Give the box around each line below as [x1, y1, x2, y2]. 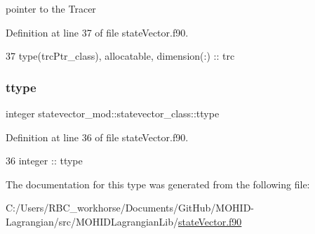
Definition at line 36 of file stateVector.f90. [6, 129, 189, 144]
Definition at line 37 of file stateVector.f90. [6, 25, 189, 39]
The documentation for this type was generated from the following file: [6, 176, 310, 191]
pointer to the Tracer [6, 1, 96, 15]
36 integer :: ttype [6, 153, 83, 168]
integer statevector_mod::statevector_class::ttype [6, 106, 220, 120]
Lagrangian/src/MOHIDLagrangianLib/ [6, 214, 179, 228]
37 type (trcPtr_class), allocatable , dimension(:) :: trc [6, 48, 235, 63]
